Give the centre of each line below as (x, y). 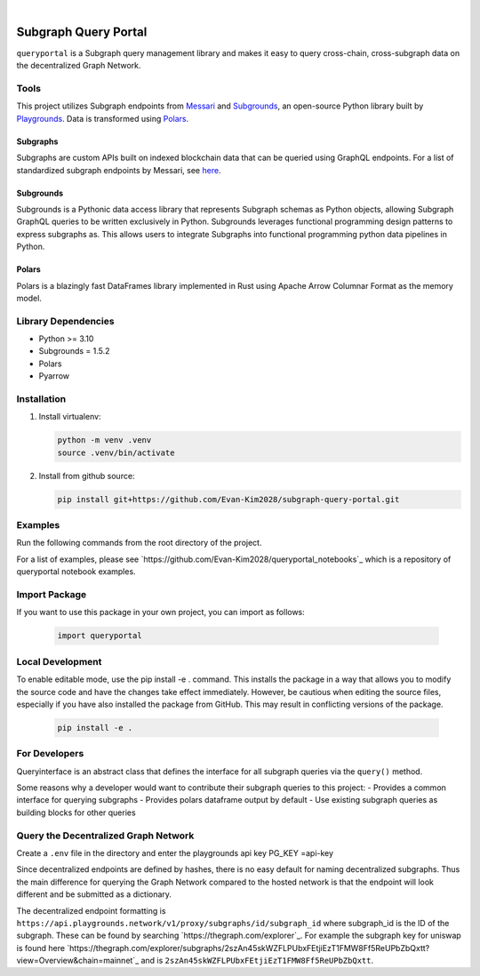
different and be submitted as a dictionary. (94, 894)
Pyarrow (54, 376)
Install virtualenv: (70, 417)
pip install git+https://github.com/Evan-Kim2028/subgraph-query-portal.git (228, 499)
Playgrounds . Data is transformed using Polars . (103, 118)
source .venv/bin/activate (116, 452)
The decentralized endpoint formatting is (91, 910)
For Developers (50, 754)
